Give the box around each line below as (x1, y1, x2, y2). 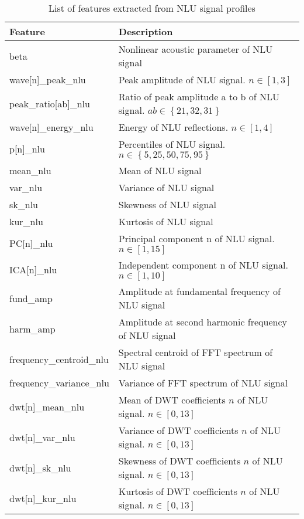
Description (118, 25, 173, 38)
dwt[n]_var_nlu (9, 430, 75, 444)
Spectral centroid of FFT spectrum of (118, 345, 273, 359)
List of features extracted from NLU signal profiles (49, 1, 255, 15)
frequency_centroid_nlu (9, 352, 109, 366)
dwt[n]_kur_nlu (9, 491, 77, 505)
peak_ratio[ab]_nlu (9, 96, 90, 110)
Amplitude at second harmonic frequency (118, 315, 287, 328)
